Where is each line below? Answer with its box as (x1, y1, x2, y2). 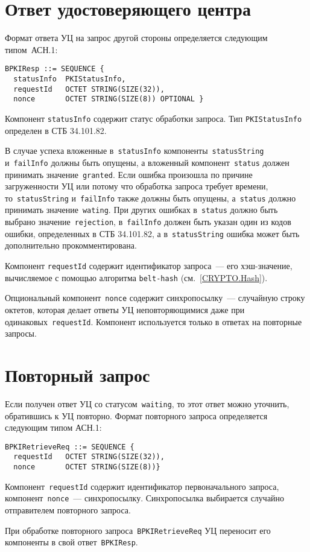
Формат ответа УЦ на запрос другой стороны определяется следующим (5, 31, 268, 44)
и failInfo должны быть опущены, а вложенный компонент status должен (5, 156, 289, 168)
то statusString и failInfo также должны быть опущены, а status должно (5, 191, 296, 204)
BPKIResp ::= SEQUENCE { (5, 65, 104, 74)
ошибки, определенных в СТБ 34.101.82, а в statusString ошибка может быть (5, 227, 300, 240)
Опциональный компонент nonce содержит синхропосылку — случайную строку (5, 291, 305, 304)
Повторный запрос (5, 362, 150, 387)
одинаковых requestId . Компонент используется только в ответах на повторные (5, 315, 302, 328)
